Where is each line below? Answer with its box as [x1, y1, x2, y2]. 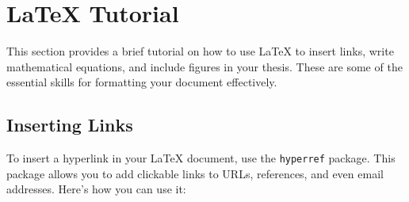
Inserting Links [6, 112, 133, 137]
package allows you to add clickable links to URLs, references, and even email [6, 165, 384, 181]
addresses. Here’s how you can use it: [6, 181, 186, 197]
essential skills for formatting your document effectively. [6, 74, 277, 90]
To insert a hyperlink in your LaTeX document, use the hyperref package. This [6, 150, 396, 166]
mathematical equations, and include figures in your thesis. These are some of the [6, 58, 403, 74]
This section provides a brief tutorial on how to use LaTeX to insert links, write [6, 43, 394, 59]
